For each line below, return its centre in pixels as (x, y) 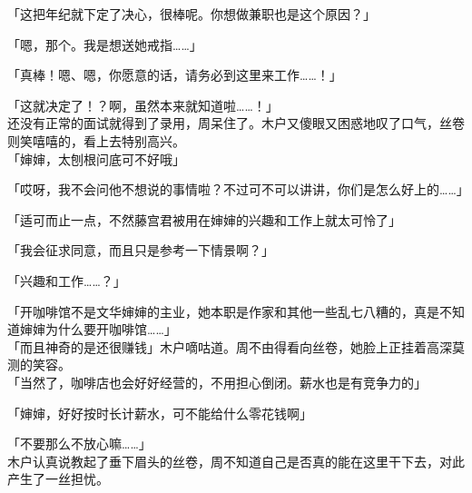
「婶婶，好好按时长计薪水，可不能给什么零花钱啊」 (160, 413)
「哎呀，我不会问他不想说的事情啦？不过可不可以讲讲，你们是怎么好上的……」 (238, 189)
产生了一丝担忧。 (58, 479)
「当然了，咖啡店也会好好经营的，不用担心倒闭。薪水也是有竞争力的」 (217, 382)
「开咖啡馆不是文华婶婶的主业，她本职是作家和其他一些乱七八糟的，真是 (223, 311)
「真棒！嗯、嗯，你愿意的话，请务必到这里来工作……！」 (175, 75)
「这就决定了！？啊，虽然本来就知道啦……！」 (143, 105)
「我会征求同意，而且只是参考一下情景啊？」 (141, 250)
